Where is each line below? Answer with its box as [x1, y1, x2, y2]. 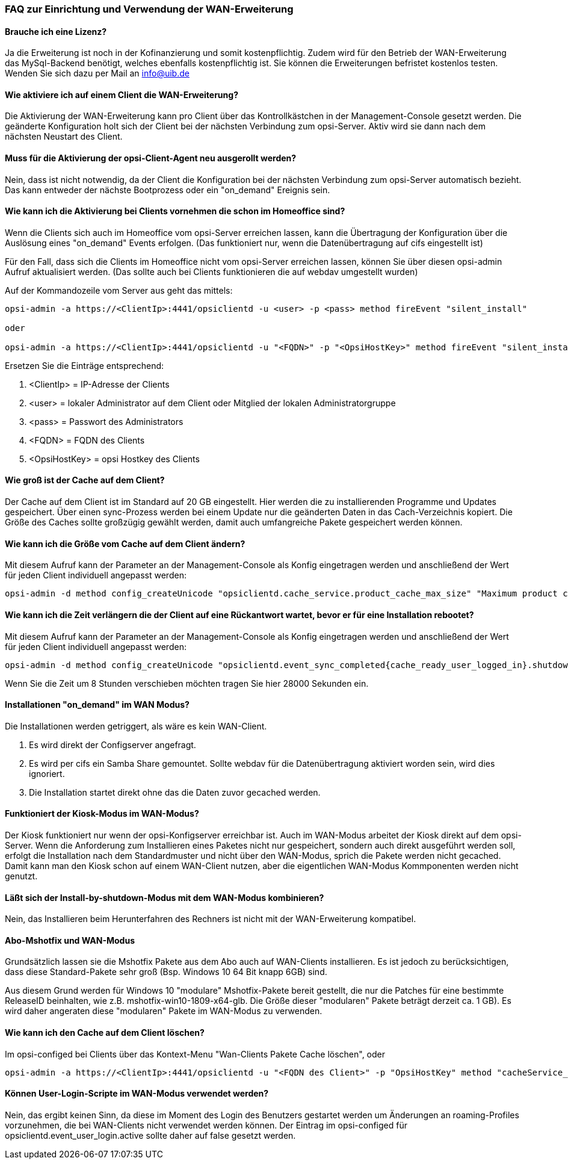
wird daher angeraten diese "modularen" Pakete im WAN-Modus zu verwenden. [5, 1006, 323, 1017]
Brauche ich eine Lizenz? [5, 26, 107, 37]
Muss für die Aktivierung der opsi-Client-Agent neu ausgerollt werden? [5, 153, 297, 164]
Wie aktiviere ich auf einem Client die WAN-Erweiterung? [5, 89, 238, 100]
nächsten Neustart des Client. [5, 131, 123, 142]
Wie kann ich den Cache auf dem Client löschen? [5, 1027, 205, 1038]
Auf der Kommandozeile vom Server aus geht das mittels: [5, 285, 233, 296]
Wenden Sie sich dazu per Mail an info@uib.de [5, 68, 190, 79]
